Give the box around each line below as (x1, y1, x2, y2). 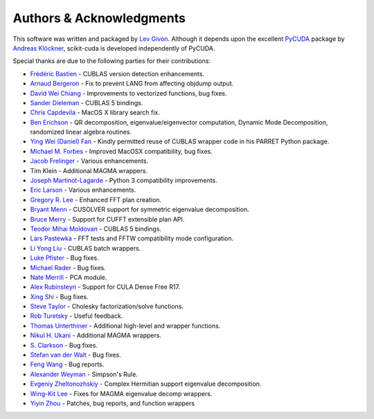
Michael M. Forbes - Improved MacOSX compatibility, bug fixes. (30, 147, 213, 155)
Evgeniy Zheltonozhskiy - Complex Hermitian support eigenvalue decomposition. (30, 380, 262, 388)
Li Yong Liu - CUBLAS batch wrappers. (30, 244, 141, 252)
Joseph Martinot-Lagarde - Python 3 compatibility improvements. (30, 177, 217, 185)
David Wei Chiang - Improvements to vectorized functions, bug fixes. (30, 89, 227, 97)
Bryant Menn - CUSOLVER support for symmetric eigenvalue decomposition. (30, 205, 249, 214)
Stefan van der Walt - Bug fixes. (30, 350, 121, 359)
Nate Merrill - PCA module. (30, 273, 107, 281)
